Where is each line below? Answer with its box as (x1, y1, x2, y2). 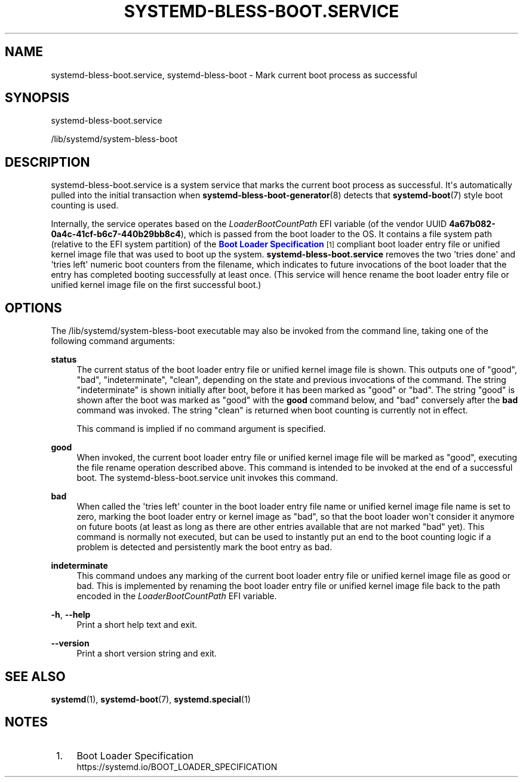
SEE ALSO (5, 668, 66, 684)
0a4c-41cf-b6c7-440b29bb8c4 (51, 229, 181, 240)
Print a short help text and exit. (76, 620, 197, 630)
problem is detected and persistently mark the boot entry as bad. (76, 542, 333, 553)
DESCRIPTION (5, 154, 90, 170)
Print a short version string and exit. (76, 648, 217, 659)
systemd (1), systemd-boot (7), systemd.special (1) (51, 694, 251, 704)
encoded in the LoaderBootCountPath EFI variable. (76, 591, 277, 602)
